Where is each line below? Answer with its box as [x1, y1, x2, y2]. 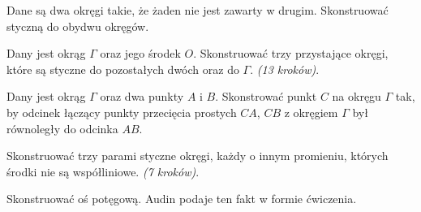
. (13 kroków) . [250, 60, 320, 77]
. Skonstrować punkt [215, 88, 317, 105]
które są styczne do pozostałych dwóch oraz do [6, 60, 239, 77]
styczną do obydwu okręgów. [6, 17, 149, 34]
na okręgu [332, 88, 381, 105]
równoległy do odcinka [6, 119, 118, 136]
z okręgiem [284, 103, 338, 120]
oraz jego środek [100, 45, 181, 62]
